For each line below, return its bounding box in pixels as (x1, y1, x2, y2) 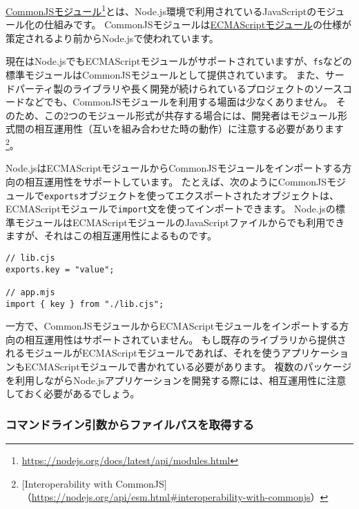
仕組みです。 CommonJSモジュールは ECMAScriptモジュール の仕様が (43, 17, 352, 32)
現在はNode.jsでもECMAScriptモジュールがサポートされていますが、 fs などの (6, 54, 352, 68)
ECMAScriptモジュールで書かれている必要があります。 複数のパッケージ (24, 359, 352, 374)
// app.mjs (6, 287, 55, 297)
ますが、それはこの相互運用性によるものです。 (6, 228, 217, 243)
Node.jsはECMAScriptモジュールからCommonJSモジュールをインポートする (6, 161, 342, 175)
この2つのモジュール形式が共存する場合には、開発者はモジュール (43, 108, 338, 122)
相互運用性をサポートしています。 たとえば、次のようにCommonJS (24, 174, 327, 188)
